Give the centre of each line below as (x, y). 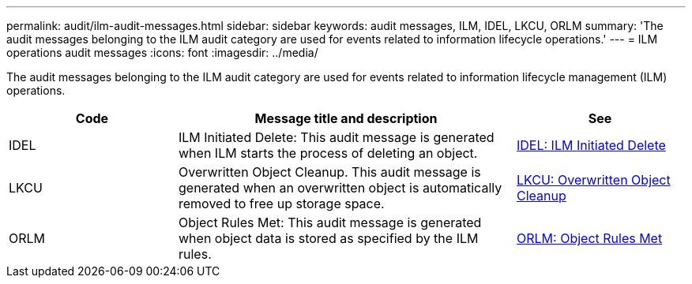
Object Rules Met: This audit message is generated (330, 222)
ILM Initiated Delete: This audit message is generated (337, 137)
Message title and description (346, 118)
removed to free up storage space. (282, 204)
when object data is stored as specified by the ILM (329, 238)
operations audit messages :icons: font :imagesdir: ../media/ (162, 52)
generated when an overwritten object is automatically (340, 188)
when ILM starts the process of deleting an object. (328, 153)
